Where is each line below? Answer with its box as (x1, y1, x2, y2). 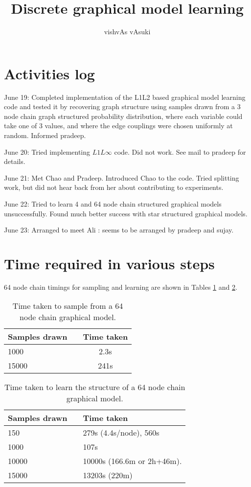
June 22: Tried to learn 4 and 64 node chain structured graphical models (4, 199, 222, 209)
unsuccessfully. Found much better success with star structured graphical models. (4, 208, 248, 218)
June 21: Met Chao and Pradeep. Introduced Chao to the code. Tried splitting (4, 172, 239, 183)
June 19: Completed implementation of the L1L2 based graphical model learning (4, 92, 246, 102)
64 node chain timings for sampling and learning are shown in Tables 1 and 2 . (4, 281, 237, 292)
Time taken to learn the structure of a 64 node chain (4, 381, 185, 393)
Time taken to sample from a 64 (12, 300, 123, 311)
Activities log (4, 63, 95, 83)
